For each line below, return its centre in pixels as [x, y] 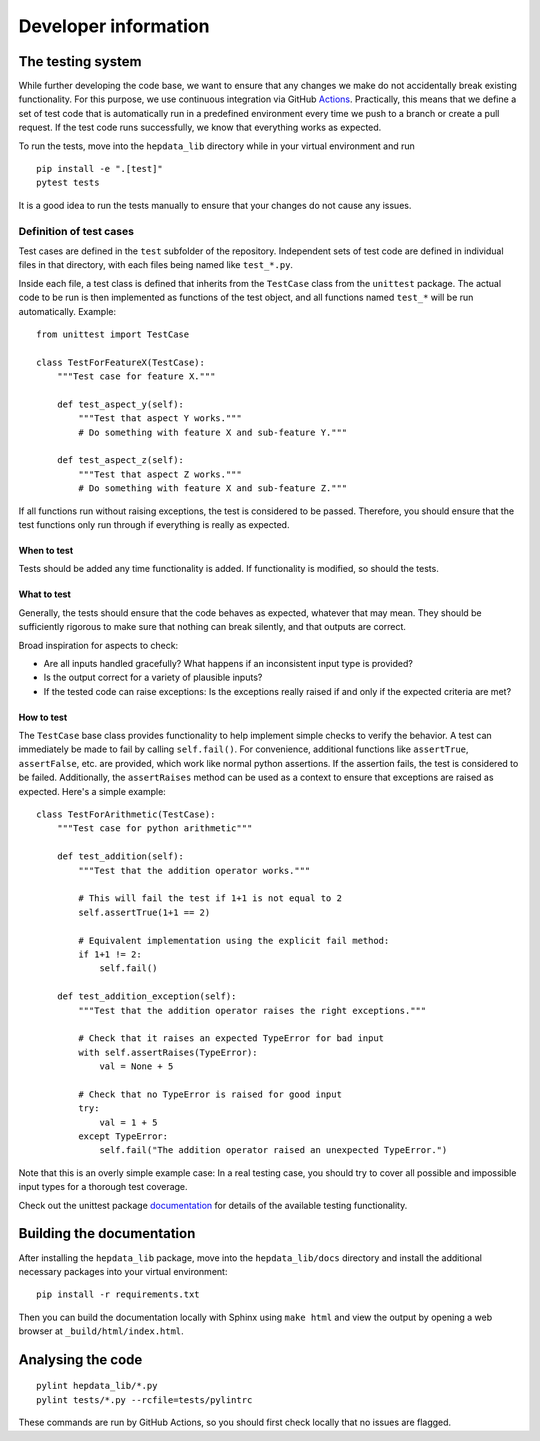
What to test [45, 594]
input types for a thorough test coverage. [103, 1187]
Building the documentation [107, 1233]
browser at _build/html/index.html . [101, 1331]
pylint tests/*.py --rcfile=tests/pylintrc [144, 1399]
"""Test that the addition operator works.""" [194, 870]
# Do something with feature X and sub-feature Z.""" [213, 488]
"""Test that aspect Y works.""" [160, 418]
